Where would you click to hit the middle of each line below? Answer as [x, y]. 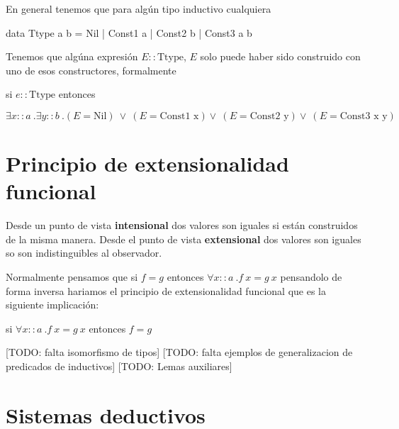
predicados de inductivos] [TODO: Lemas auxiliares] [119, 366]
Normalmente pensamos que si [72, 277]
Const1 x [179, 116]
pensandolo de [311, 277]
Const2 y [269, 116]
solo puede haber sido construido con [280, 56]
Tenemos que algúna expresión [72, 56]
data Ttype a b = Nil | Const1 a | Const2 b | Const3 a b [129, 32]
